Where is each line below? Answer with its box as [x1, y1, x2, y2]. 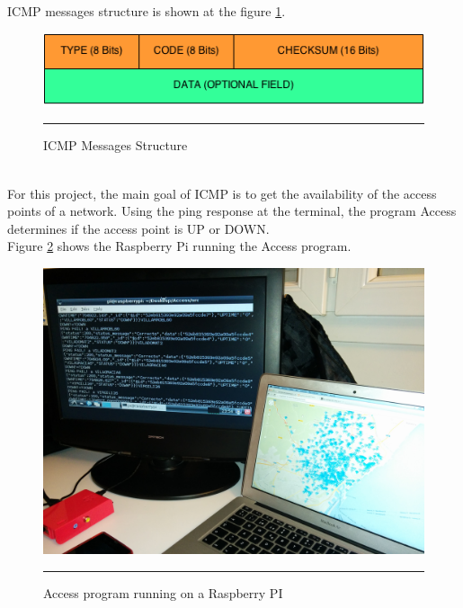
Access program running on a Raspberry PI [43, 583, 283, 602]
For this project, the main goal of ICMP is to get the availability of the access [7, 183, 437, 202]
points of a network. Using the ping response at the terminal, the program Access [7, 201, 457, 220]
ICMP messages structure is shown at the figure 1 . [7, 2, 286, 20]
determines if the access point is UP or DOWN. [7, 219, 270, 237]
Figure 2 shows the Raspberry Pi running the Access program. [7, 237, 352, 255]
